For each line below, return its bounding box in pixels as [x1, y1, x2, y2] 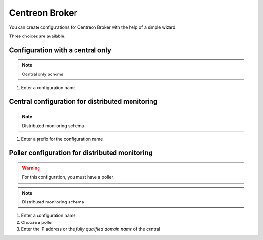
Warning [22, 165, 40, 171]
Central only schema [22, 71, 64, 77]
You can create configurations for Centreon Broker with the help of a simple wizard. [9, 24, 177, 30]
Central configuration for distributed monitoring [9, 97, 158, 106]
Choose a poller [21, 219, 53, 225]
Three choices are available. [9, 33, 66, 39]
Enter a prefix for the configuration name [21, 136, 103, 142]
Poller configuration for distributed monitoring [9, 149, 153, 157]
